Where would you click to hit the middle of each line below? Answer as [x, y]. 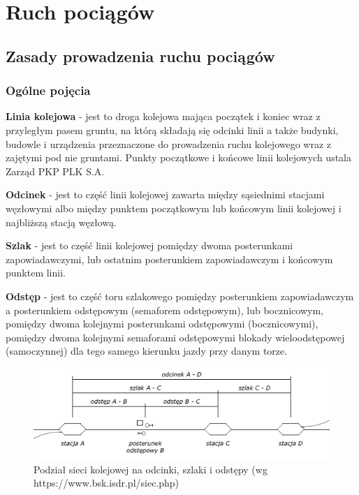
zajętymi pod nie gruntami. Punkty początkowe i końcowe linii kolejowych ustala [178, 157]
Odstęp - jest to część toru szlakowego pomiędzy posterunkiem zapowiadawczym [180, 296]
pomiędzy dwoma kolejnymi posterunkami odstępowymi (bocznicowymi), [162, 324]
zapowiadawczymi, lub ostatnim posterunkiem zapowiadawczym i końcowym [169, 259]
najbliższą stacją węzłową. [61, 222]
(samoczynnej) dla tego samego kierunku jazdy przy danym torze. [147, 351]
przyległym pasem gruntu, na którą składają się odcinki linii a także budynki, [172, 130]
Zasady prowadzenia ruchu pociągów [140, 56]
